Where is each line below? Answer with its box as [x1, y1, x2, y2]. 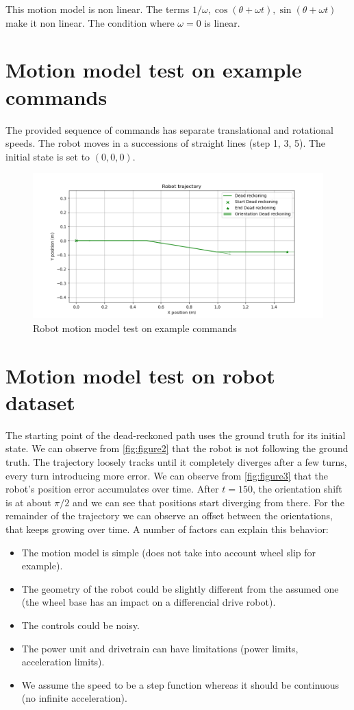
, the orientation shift [252, 482, 342, 496]
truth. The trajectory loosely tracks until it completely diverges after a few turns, [5, 454, 347, 469]
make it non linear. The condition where [5, 15, 175, 29]
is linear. [204, 15, 240, 29]
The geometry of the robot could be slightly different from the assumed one [21, 581, 339, 595]
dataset [5, 388, 75, 416]
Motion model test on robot [5, 361, 275, 389]
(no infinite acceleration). [21, 691, 127, 705]
